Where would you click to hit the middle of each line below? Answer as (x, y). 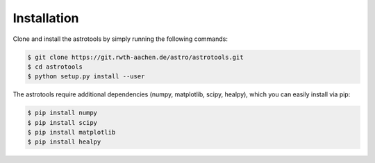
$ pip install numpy (62, 113)
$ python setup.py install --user (86, 77)
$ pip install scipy (62, 122)
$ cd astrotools (55, 67)
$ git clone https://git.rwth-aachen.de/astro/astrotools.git (135, 57)
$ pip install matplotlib (72, 132)
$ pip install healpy (64, 142)
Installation (46, 18)
